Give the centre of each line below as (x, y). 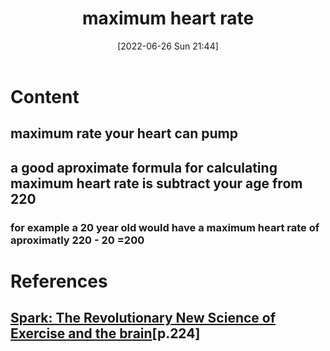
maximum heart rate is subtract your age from (156, 183)
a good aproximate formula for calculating (144, 167)
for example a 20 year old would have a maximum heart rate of (165, 227)
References (59, 281)
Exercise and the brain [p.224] (105, 333)
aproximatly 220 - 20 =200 (77, 240)
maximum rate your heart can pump (124, 133)
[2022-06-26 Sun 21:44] (168, 46)
